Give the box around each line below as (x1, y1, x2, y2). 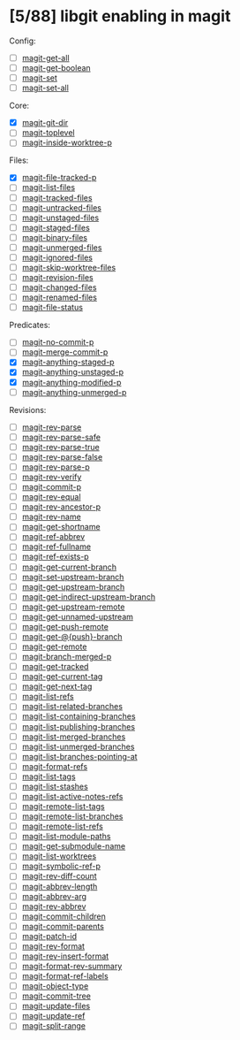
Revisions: (9, 404, 47, 415)
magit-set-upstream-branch (21, 571, 124, 582)
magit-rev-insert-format (21, 951, 109, 961)
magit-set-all (21, 82, 69, 94)
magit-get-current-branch (21, 562, 117, 572)
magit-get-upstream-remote (21, 601, 125, 612)
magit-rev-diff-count (21, 871, 97, 882)
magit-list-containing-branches (21, 711, 136, 722)
